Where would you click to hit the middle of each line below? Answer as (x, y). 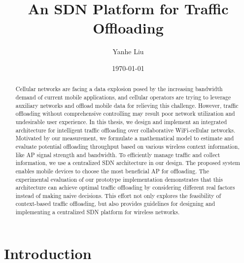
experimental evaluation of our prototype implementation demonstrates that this (119, 179)
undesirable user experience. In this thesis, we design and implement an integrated (121, 121)
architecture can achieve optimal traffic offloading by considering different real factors (125, 187)
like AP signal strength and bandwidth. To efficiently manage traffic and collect (118, 154)
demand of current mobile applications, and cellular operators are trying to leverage (123, 97)
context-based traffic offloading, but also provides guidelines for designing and (115, 204)
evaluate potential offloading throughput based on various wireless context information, (127, 146)
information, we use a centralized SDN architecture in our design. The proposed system (128, 163)
